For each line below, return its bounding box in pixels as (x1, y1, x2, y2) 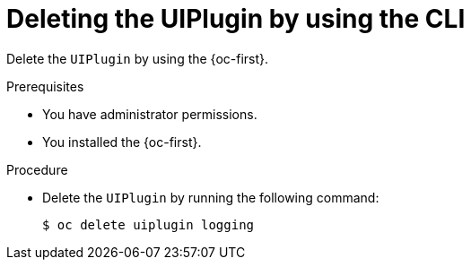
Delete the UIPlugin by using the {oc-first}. (6, 50, 269, 66)
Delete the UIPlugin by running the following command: (42, 189, 379, 205)
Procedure (6, 161, 68, 177)
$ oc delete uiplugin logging (42, 217, 255, 232)
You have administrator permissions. (42, 106, 257, 122)
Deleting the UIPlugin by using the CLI (6, 4, 466, 34)
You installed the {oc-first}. (42, 133, 202, 150)
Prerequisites (6, 78, 84, 94)
